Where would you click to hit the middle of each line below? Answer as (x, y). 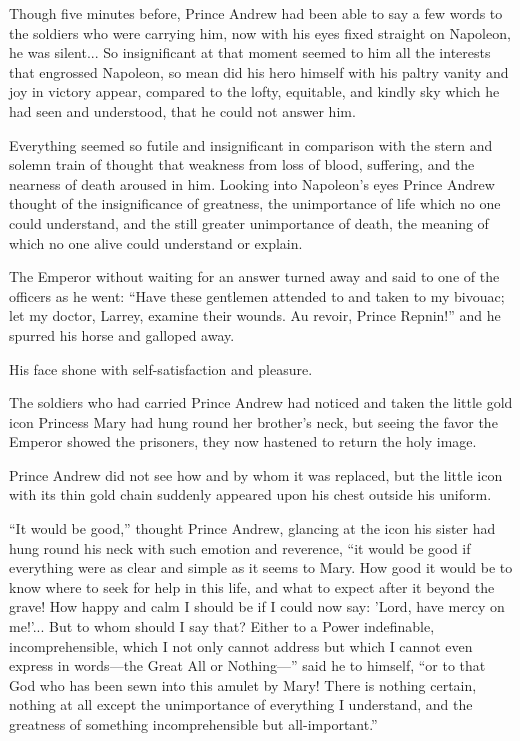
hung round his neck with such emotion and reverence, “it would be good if (240, 547)
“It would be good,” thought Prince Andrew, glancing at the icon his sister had (252, 528)
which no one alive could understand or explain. (156, 242)
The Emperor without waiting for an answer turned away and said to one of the (254, 276)
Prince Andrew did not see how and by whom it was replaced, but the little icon (256, 474)
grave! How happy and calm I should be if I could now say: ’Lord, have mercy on (257, 606)
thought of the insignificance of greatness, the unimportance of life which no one (255, 203)
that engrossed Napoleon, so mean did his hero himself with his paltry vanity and (259, 71)
